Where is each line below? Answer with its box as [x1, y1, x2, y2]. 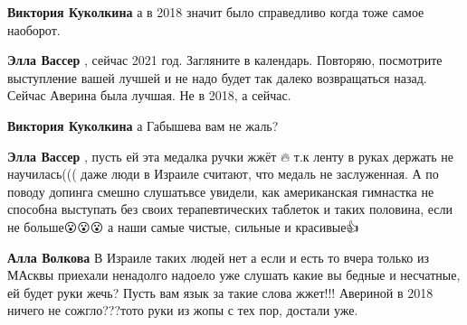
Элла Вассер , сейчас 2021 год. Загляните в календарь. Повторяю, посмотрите [7, 51, 443, 70]
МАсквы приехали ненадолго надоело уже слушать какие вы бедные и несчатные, [7, 265, 461, 284]
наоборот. [7, 20, 61, 39]
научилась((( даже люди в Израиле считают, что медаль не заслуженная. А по [7, 164, 439, 183]
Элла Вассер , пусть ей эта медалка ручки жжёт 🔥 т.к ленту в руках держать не [7, 146, 453, 165]
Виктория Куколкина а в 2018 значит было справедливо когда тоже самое [7, 3, 424, 21]
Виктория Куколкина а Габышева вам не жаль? [7, 116, 279, 135]
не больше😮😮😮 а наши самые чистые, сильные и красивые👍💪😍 [7, 217, 367, 236]
